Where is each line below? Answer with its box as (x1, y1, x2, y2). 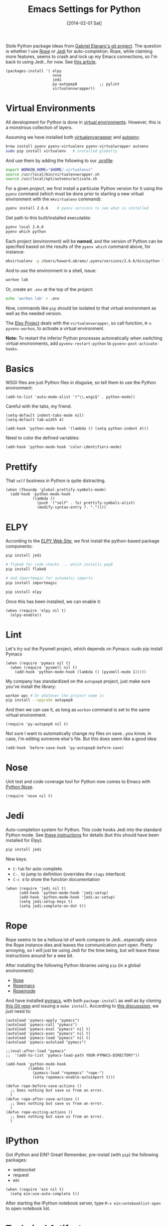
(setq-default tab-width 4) (5, 417, 64, 422)
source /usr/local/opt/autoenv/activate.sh (5, 176, 98, 181)
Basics (5, 363, 34, 374)
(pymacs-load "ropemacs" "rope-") (32, 1070, 104, 1075)
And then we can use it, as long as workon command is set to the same (5, 706, 150, 713)
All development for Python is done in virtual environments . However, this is (5, 119, 161, 125)
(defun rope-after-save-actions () (5, 1096, 80, 1101)
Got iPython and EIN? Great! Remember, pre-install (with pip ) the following (5, 1151, 159, 1157)
